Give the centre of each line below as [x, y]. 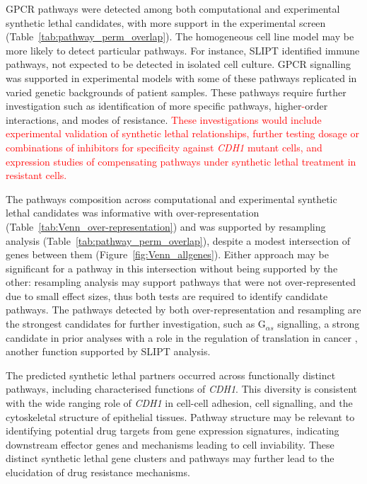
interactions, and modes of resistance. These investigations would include [164, 119]
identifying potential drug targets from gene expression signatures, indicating [173, 431]
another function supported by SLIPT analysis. [108, 351]
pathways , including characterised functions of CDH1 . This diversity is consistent [182, 389]
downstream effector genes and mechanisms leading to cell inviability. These [170, 444]
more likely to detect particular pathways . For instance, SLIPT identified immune [183, 50]
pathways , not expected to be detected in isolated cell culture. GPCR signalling [179, 64]
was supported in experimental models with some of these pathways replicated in [181, 77]
